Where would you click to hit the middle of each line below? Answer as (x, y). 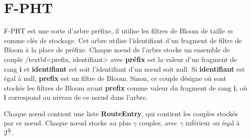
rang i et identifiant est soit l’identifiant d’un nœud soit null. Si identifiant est (125, 69)
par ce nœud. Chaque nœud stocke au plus (68, 123)
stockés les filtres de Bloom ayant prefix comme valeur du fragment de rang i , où (126, 87)
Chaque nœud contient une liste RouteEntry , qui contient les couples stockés (121, 113)
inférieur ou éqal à (213, 123)
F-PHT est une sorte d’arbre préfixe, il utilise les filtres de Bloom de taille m (118, 31)
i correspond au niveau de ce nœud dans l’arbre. (76, 97)
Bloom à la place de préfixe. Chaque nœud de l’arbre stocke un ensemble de (117, 50)
